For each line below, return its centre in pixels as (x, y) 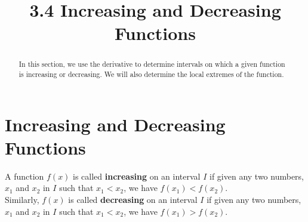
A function (24, 176)
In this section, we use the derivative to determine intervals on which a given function (152, 64)
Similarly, (22, 199)
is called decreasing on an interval (133, 199)
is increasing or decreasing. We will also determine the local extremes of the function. (151, 74)
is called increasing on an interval (137, 176)
